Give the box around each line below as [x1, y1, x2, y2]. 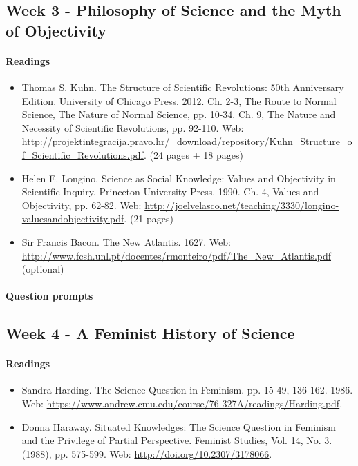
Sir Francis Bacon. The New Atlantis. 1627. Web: [21, 234, 231, 249]
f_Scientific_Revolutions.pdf [21, 147, 144, 162]
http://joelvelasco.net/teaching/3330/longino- [144, 197, 339, 212]
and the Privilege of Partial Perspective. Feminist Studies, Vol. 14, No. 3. [21, 433, 332, 447]
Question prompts [6, 289, 93, 303]
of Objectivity [6, 19, 106, 41]
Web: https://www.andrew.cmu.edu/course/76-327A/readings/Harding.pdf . [21, 396, 343, 411]
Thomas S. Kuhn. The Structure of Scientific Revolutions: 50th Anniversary [21, 79, 344, 94]
